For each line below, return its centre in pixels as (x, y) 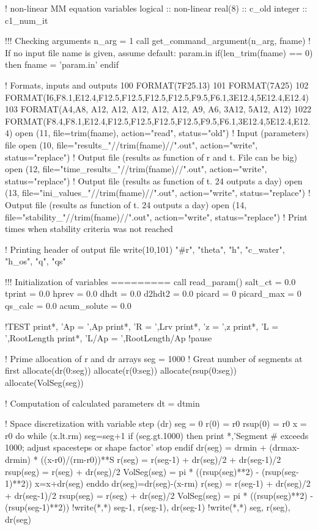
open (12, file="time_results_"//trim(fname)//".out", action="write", (136, 169)
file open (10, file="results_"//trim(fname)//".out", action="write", (131, 144)
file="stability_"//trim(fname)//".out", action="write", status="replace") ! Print (156, 216)
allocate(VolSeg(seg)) (44, 383)
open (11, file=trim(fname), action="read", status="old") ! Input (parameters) (162, 133)
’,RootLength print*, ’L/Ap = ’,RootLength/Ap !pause (109, 338)
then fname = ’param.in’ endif (62, 64)
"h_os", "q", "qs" (35, 261)
